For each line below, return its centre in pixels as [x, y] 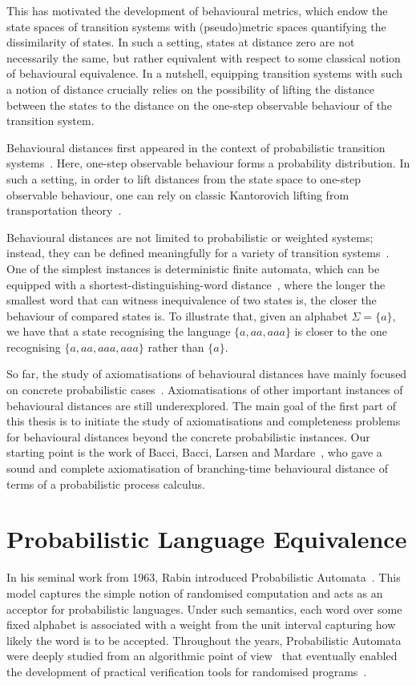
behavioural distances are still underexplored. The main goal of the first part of [201, 405]
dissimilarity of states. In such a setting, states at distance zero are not [181, 42]
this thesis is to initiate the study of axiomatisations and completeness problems [204, 421]
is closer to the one [341, 331]
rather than [176, 347]
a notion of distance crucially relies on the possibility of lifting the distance [190, 89]
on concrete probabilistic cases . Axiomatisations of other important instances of [205, 390]
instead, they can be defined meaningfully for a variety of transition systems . [198, 253]
